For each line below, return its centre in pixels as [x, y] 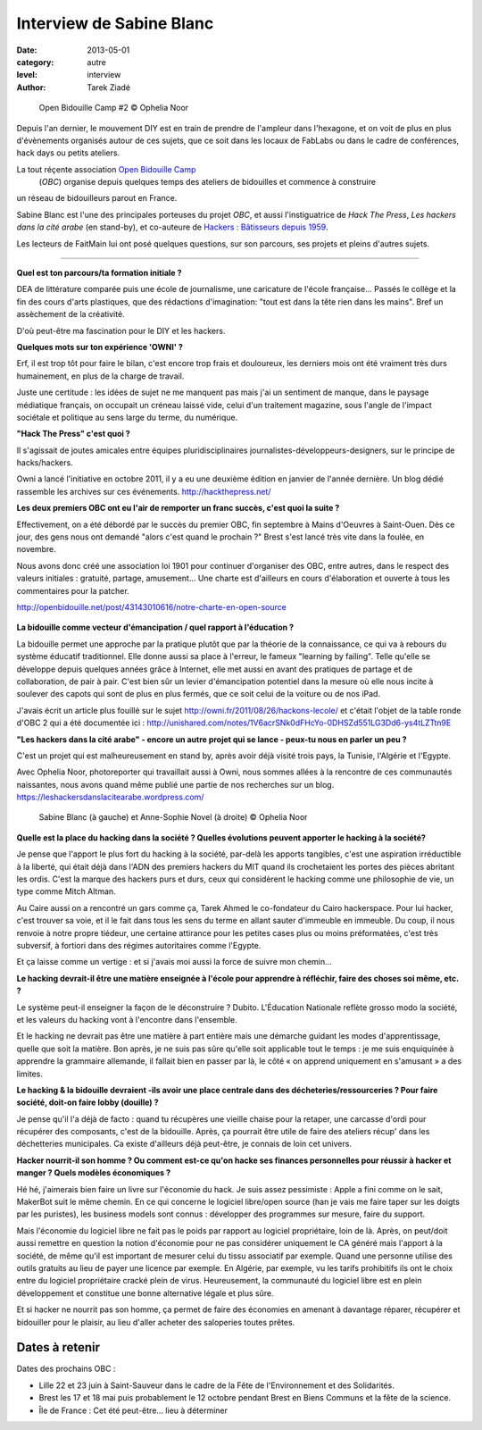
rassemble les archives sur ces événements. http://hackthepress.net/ [144, 491]
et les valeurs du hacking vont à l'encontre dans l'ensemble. [127, 1019]
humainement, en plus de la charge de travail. [100, 376]
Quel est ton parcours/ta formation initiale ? [99, 273]
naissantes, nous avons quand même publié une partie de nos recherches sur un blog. [175, 784]
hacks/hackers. [45, 463]
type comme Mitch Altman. [66, 891]
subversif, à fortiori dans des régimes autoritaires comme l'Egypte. [139, 945]
